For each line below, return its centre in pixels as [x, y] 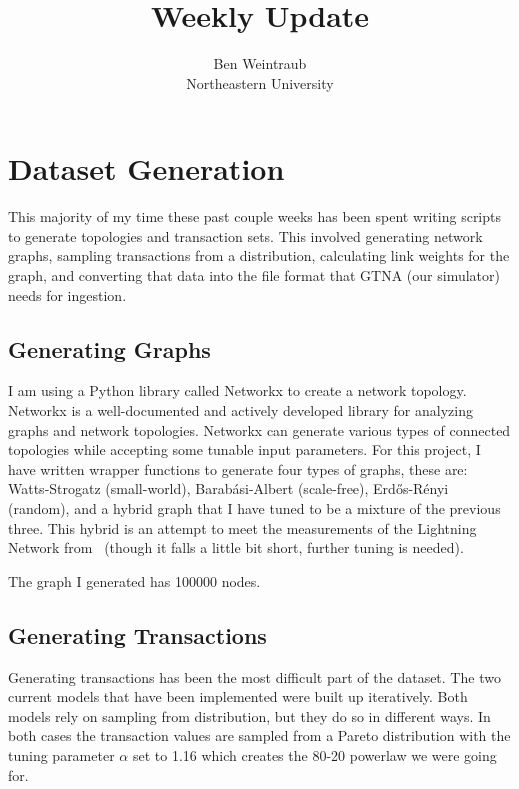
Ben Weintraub [260, 63]
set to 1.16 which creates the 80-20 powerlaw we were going [314, 754]
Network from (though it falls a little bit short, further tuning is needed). [236, 547]
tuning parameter [61, 754]
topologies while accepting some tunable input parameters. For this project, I [244, 449]
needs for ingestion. [67, 294]
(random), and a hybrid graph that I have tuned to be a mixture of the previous [254, 507]
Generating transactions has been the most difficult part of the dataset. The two [254, 676]
